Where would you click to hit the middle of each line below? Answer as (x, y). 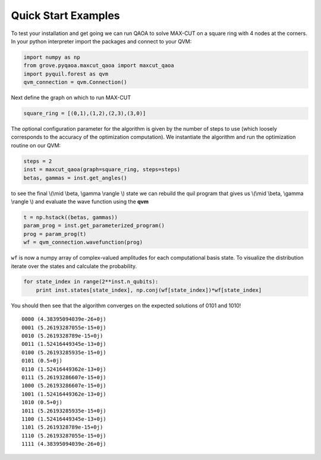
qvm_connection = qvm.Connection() (75, 82)
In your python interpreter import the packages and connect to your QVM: (101, 41)
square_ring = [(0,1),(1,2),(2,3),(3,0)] (85, 114)
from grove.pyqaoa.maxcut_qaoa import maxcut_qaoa (99, 66)
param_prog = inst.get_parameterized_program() (94, 226)
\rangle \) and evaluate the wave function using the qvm (80, 201)
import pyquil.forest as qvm (66, 74)
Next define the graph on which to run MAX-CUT (71, 97)
